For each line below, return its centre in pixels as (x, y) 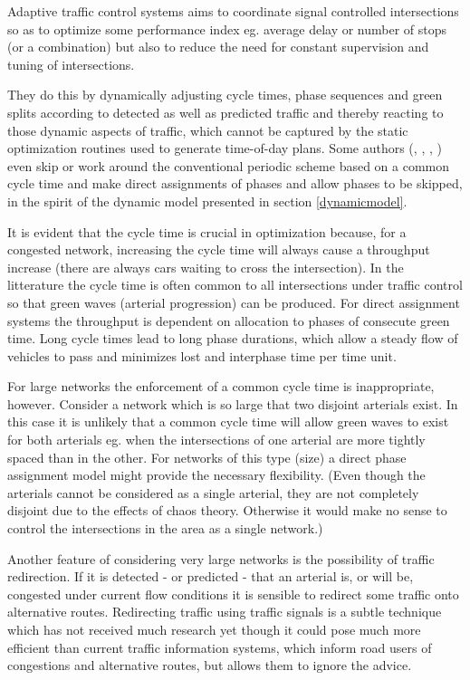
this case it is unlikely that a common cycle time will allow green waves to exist (228, 421)
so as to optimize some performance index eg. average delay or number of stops (227, 29)
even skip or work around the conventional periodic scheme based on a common (229, 165)
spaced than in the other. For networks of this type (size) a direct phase (207, 457)
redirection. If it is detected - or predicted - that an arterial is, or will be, (211, 576)
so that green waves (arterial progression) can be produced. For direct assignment (234, 302)
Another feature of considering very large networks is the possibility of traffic (221, 558)
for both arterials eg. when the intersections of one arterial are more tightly (216, 440)
